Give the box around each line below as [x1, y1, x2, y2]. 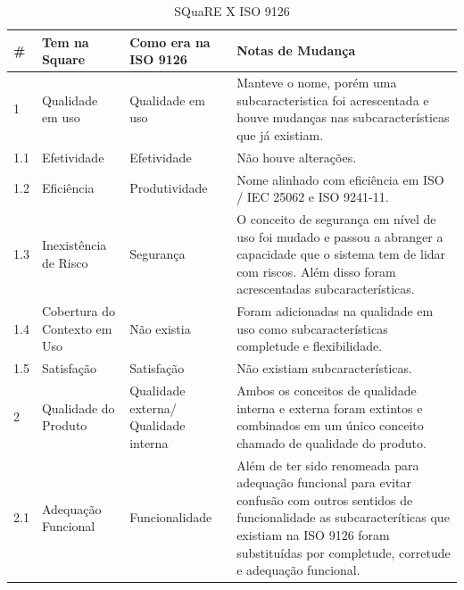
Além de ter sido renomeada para [236, 455, 419, 474]
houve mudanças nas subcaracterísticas [236, 108, 450, 127]
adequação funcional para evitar [236, 473, 411, 492]
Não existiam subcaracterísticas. [236, 359, 412, 378]
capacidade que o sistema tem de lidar [236, 245, 446, 263]
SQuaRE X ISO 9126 [174, 2, 290, 20]
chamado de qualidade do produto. [236, 433, 427, 452]
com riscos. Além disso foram [236, 262, 396, 280]
